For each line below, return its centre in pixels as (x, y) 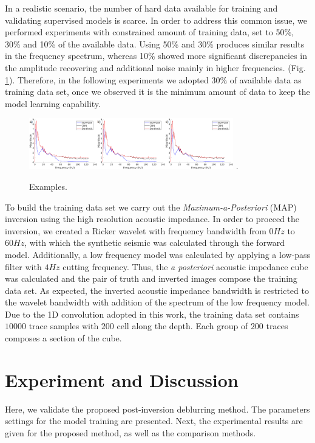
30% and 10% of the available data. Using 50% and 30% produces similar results (155, 44)
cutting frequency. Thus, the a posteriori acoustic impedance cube (185, 266)
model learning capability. (53, 103)
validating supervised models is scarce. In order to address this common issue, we (156, 20)
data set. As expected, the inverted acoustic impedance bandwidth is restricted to (157, 290)
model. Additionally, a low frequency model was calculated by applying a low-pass (158, 254)
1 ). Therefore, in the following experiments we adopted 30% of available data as (153, 79)
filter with (23, 266)
